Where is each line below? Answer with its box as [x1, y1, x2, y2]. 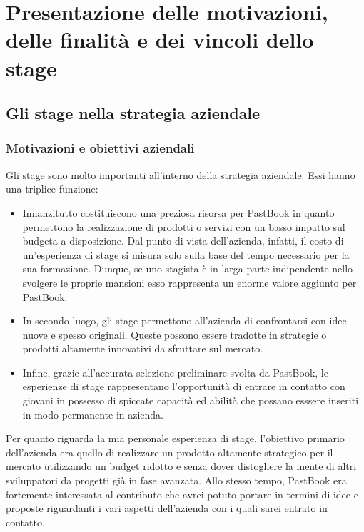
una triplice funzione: [6, 181, 98, 196]
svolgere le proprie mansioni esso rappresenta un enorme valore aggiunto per [22, 275, 357, 290]
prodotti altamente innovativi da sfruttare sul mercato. [22, 341, 263, 356]
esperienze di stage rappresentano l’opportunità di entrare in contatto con [22, 379, 345, 394]
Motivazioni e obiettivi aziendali [6, 139, 195, 157]
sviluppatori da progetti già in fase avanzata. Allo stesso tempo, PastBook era [6, 473, 347, 488]
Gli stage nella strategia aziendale [6, 102, 261, 124]
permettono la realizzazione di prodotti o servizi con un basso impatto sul [22, 219, 345, 234]
